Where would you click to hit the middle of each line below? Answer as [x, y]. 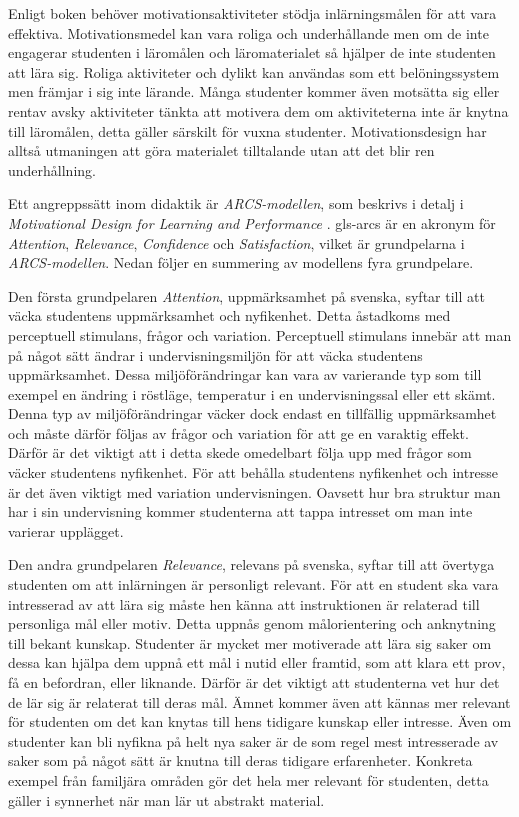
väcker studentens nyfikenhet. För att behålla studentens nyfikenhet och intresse [253, 472]
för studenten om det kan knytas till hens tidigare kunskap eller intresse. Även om [260, 721]
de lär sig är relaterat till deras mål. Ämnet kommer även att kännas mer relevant [259, 701]
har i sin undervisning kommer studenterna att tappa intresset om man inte [240, 511]
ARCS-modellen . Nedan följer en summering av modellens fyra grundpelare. [241, 262]
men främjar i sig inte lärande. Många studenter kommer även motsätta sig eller [254, 91]
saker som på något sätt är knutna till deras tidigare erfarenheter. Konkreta [240, 760]
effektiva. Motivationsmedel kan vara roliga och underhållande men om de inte [248, 32]
